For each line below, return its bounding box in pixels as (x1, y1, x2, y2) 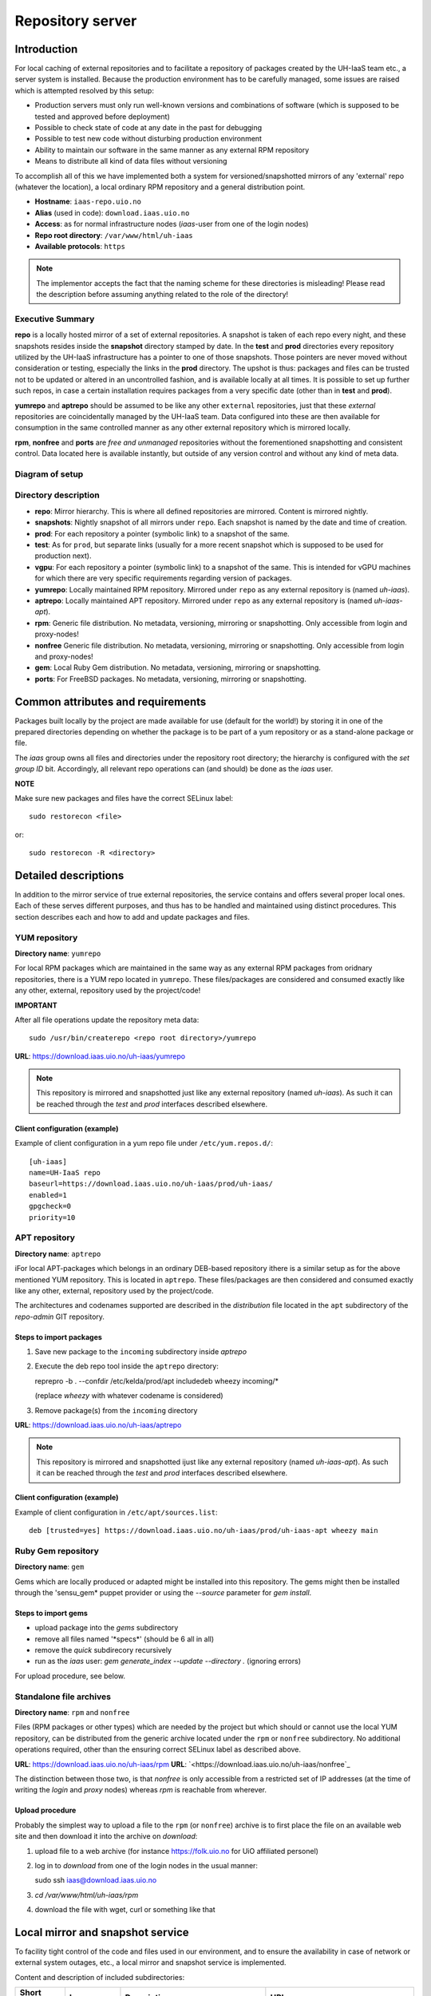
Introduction (14, 42, 78, 56)
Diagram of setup (14, 468, 84, 479)
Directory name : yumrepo (14, 948, 101, 958)
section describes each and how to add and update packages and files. (14, 912, 251, 921)
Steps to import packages (14, 1332, 103, 1341)
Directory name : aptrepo (14, 1249, 101, 1258)
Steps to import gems (14, 1608, 88, 1618)
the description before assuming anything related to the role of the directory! (36, 290, 289, 299)
